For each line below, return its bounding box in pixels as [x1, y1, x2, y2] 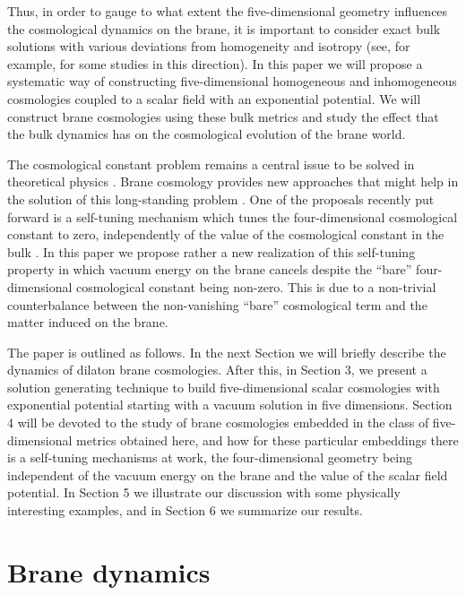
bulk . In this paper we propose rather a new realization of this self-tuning [7, 242, 416, 261]
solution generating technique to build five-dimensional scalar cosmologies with [7, 377, 440, 396]
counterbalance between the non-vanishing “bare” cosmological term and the [7, 295, 427, 314]
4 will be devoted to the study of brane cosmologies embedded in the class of [7, 413, 429, 432]
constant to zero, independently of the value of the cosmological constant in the [7, 225, 444, 244]
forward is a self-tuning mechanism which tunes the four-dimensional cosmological [7, 207, 458, 226]
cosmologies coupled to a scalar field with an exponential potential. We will [7, 89, 421, 108]
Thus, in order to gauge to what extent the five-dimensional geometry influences [7, 2, 448, 20]
